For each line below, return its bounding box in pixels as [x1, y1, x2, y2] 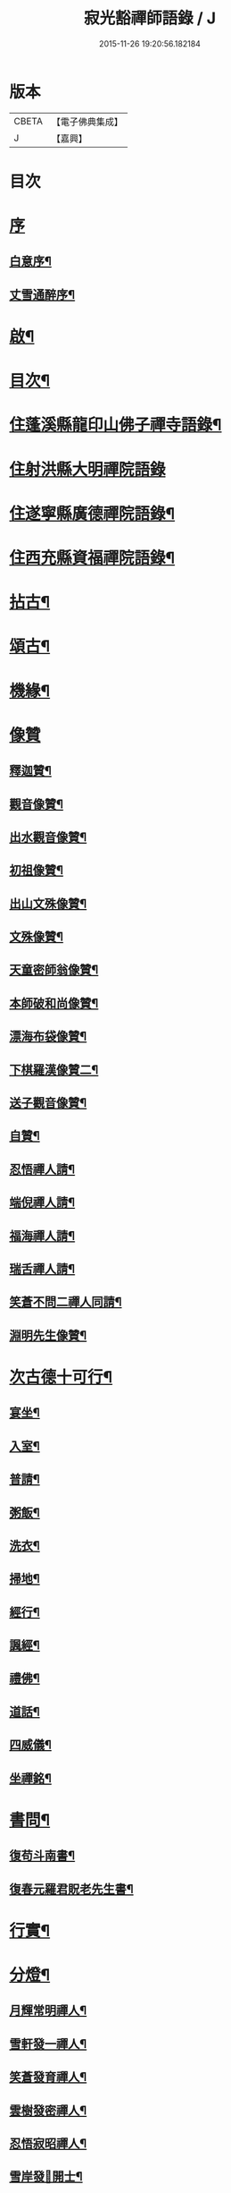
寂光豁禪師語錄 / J [83, 8, 217, 29]
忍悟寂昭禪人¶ [9, 2136, 87, 2151]
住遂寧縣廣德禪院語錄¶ [9, 503, 176, 523]
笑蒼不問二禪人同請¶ [9, 1295, 122, 1310]
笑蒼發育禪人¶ [9, 2070, 87, 2085]
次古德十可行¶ [9, 1366, 113, 1387]
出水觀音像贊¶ [9, 829, 87, 845]
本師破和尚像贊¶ [9, 995, 99, 1011]
